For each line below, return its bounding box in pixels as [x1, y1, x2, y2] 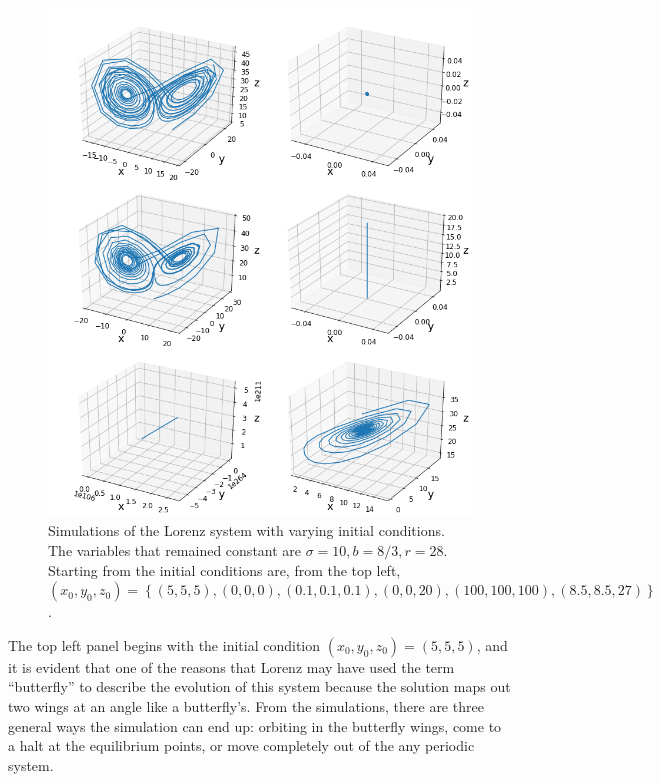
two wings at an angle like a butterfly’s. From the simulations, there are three [8, 695, 484, 716]
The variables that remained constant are [48, 539, 302, 560]
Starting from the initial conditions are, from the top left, [48, 559, 401, 580]
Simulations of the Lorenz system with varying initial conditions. [48, 520, 445, 541]
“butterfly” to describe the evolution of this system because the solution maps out [8, 676, 511, 697]
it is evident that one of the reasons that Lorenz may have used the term [8, 656, 455, 677]
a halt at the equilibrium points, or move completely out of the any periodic [8, 735, 475, 756]
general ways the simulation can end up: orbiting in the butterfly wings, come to [8, 715, 502, 736]
